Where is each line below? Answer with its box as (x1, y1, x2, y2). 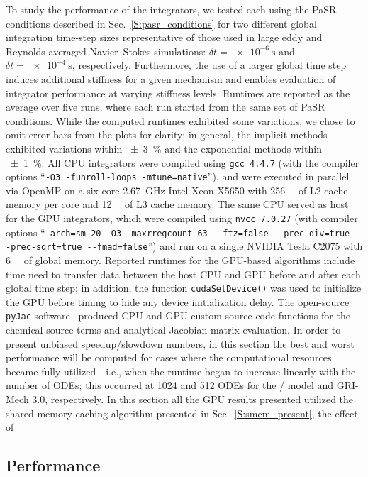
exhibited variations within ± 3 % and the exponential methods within (6, 141, 322, 155)
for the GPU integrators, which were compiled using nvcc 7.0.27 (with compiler (6, 211, 358, 226)
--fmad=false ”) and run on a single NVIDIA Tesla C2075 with (87, 238, 363, 253)
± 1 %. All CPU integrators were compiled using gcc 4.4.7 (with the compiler (10, 155, 359, 170)
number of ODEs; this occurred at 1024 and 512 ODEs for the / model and (6, 378, 334, 393)
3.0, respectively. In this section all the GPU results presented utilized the (32, 392, 354, 407)
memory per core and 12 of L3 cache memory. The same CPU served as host (6, 197, 349, 212)
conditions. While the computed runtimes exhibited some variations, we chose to (6, 113, 355, 128)
